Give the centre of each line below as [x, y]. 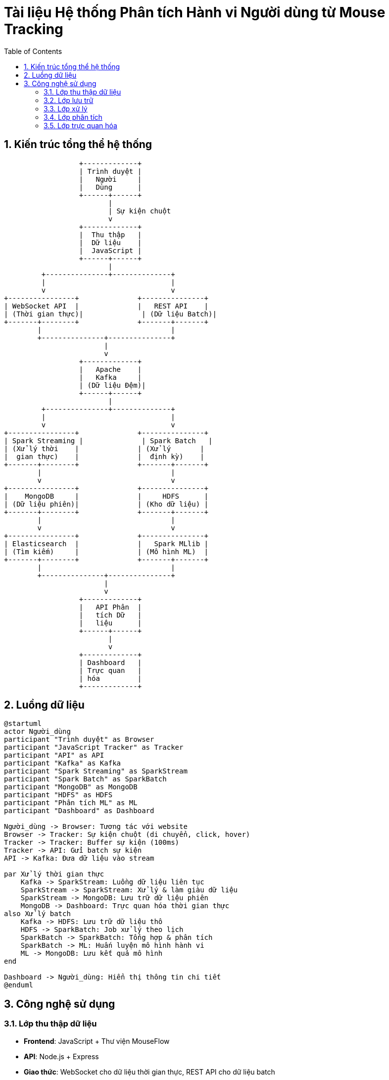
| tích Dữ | [110, 615]
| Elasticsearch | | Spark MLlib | [106, 543]
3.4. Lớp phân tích [73, 117]
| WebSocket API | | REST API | [106, 306]
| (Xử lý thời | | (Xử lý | [104, 448]
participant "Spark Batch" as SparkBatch [85, 779]
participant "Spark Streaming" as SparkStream [96, 771]
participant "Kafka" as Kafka [63, 763]
